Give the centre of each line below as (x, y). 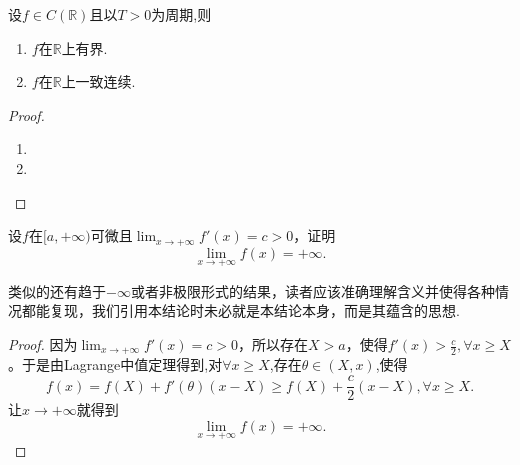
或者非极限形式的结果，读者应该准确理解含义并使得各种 (312, 290)
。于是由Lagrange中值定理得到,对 (115, 364)
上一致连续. (98, 81)
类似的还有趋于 (57, 290)
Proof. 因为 (43, 344)
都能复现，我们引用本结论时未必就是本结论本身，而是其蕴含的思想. (240, 310)
